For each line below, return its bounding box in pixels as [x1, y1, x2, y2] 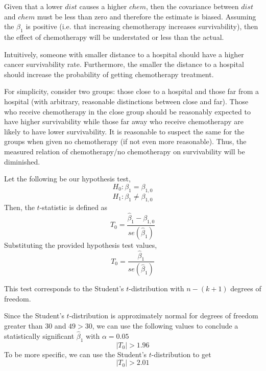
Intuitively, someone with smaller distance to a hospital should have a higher [4, 49, 244, 59]
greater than [4, 320, 43, 331]
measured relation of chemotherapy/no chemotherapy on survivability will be [4, 146, 245, 156]
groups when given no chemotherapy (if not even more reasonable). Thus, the [4, 136, 247, 147]
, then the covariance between [146, 1, 239, 11]
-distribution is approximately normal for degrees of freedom [69, 310, 258, 321]
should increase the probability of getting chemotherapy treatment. [4, 68, 214, 79]
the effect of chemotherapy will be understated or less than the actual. [4, 31, 224, 42]
